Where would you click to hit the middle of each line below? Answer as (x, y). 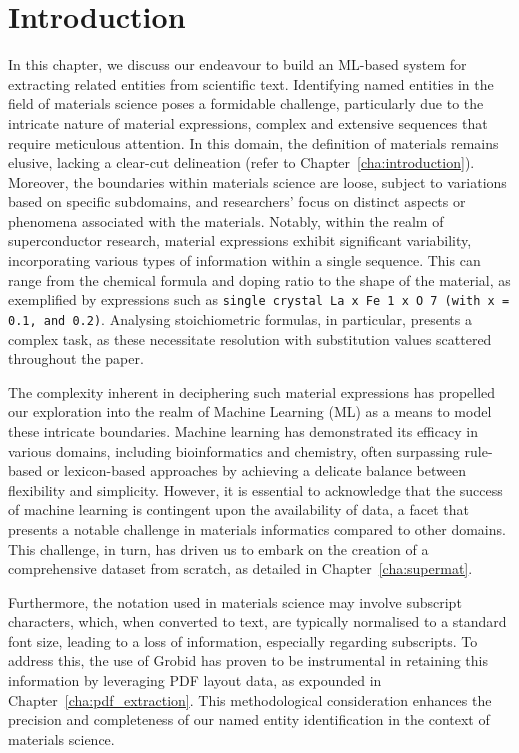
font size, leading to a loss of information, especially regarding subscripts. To (243, 640)
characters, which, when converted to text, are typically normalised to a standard (257, 621)
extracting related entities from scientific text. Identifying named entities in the (251, 83)
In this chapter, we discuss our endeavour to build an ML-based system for (237, 64)
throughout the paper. (76, 358)
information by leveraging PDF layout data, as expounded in (195, 680)
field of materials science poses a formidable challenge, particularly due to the (246, 103)
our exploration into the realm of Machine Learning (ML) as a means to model (250, 411)
